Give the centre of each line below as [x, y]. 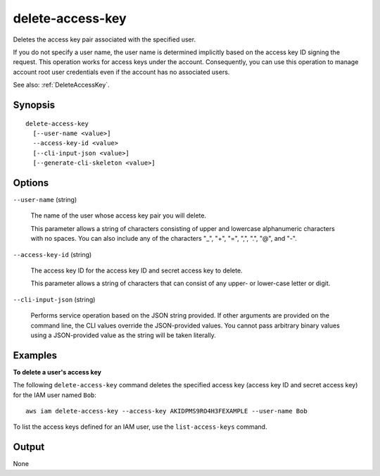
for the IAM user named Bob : [55, 395]
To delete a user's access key [57, 372]
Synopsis [34, 105]
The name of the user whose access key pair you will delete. [119, 215]
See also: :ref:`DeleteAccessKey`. [61, 85]
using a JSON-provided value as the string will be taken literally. [123, 335]
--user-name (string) [45, 199]
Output [29, 447]
